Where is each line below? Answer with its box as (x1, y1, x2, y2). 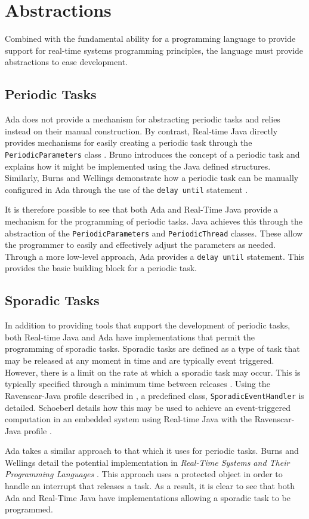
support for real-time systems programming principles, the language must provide (5, 44, 304, 56)
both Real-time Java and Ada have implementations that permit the (5, 330, 255, 343)
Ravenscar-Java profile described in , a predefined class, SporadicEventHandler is (5, 389, 304, 401)
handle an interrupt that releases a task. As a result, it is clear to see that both (5, 480, 295, 492)
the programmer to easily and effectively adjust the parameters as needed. (5, 238, 276, 251)
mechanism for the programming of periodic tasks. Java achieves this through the (5, 214, 302, 227)
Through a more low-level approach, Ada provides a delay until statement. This (5, 250, 304, 262)
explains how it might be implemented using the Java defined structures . (5, 159, 271, 172)
